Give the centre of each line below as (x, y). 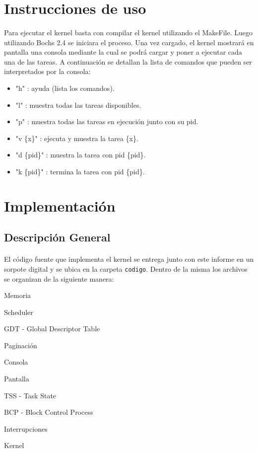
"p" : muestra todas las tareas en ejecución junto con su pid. (107, 121)
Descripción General (57, 237)
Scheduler (19, 312)
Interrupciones (26, 428)
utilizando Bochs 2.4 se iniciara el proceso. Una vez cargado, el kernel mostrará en (129, 42)
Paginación (21, 345)
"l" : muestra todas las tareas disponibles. (78, 105)
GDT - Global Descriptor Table (52, 329)
